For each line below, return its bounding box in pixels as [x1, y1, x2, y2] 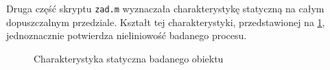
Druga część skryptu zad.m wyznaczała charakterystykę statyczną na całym [6, 1, 325, 15]
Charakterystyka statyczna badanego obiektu [34, 51, 224, 65]
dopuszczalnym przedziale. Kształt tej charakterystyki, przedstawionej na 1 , [6, 14, 325, 29]
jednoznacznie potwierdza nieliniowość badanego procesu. [6, 28, 247, 43]
